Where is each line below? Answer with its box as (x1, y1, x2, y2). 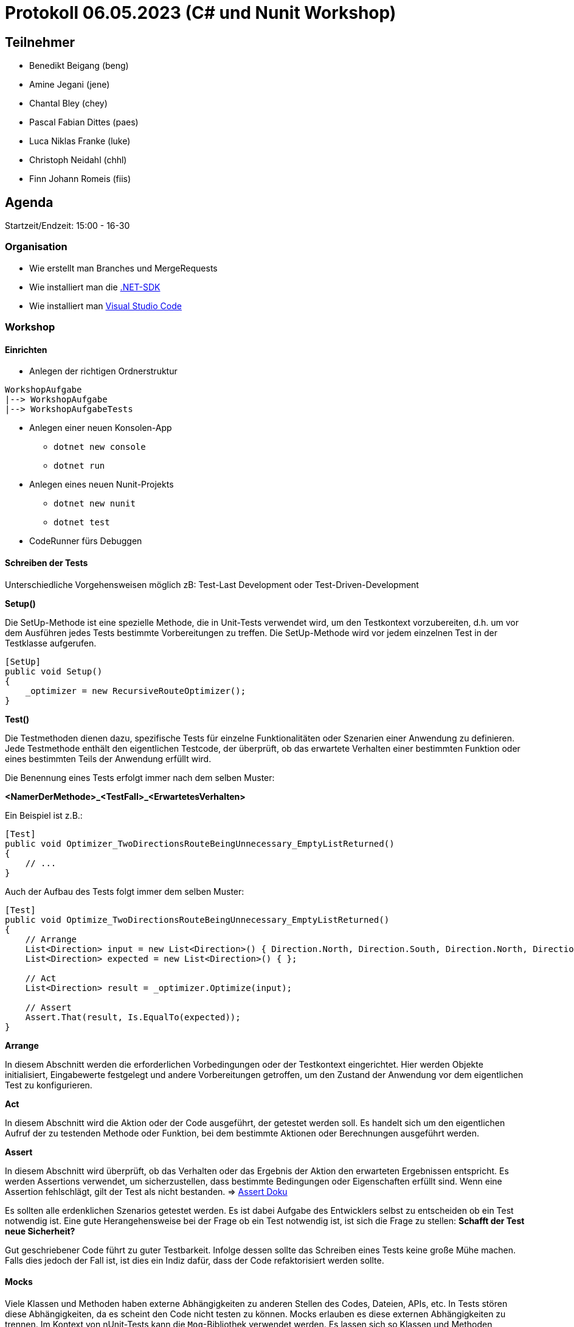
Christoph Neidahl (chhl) (29, 155, 127, 166)
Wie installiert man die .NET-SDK (29, 281, 161, 292)
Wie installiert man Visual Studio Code (29, 300, 182, 311)
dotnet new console (54, 442, 146, 452)
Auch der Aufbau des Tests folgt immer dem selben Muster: (5, 886, 244, 897)
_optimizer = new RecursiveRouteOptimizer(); (25, 685, 246, 696)
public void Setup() (5, 666, 103, 676)
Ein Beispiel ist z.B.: (5, 810, 83, 821)
